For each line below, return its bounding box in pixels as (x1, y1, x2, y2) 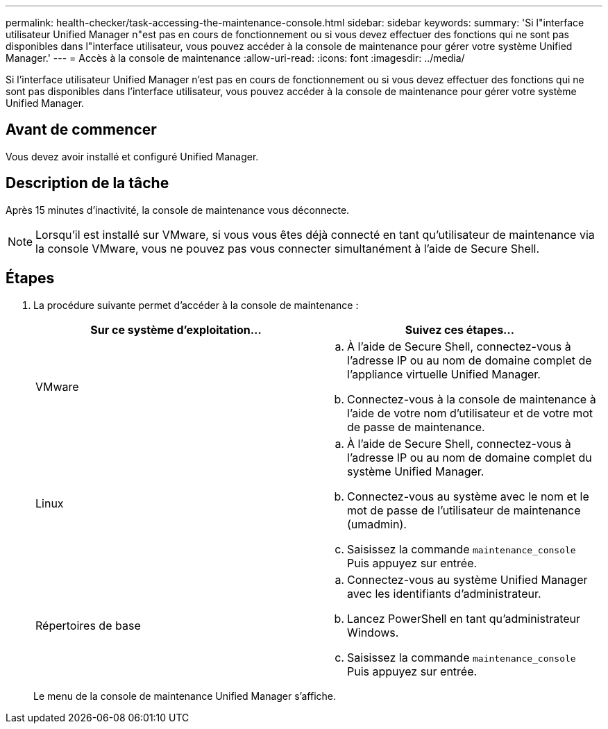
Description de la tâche (6, 174, 169, 192)
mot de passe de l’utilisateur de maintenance (347, 503, 581, 517)
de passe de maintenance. (347, 419, 485, 434)
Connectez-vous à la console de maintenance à (347, 392, 596, 406)
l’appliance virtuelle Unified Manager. (347, 367, 541, 381)
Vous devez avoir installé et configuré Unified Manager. (6, 150, 259, 162)
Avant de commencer (6, 121, 157, 139)
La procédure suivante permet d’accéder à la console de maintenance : (33, 299, 359, 311)
